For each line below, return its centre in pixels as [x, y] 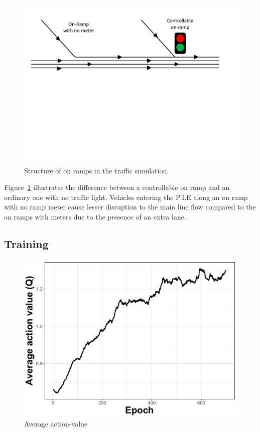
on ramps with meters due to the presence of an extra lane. [95, 216]
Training [26, 243]
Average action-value [56, 423]
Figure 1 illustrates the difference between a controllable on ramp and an [117, 187]
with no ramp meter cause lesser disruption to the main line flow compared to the [130, 207]
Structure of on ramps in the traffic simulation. [97, 170]
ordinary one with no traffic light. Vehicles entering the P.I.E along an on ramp [126, 197]
